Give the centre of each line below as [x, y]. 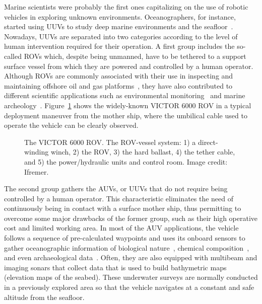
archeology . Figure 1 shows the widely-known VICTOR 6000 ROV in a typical [128, 105]
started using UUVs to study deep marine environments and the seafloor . [119, 26]
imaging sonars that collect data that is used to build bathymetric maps [115, 267]
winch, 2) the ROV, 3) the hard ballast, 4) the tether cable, [143, 152]
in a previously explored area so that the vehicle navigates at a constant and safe [129, 287]
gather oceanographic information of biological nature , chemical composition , [127, 247]
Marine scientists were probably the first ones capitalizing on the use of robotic [126, 7]
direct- [208, 142]
